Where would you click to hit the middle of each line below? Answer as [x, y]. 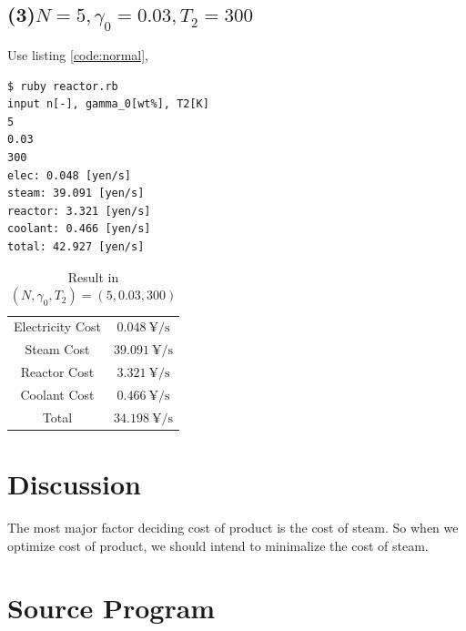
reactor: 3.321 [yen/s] [79, 211]
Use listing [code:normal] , [78, 55]
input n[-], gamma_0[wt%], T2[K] [108, 104]
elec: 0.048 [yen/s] [70, 175]
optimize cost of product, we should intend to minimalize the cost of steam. [218, 545]
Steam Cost [57, 349]
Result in [93, 276]
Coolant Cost [57, 394]
